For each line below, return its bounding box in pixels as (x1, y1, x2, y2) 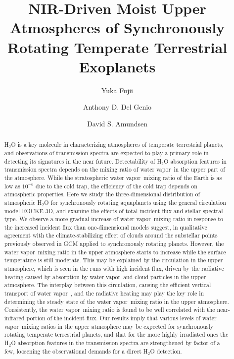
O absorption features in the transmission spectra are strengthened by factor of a (11, 339, 220, 347)
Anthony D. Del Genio (83, 102, 152, 112)
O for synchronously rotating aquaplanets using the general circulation (44, 198, 226, 206)
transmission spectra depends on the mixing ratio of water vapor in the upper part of (4, 165, 225, 174)
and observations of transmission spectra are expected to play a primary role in (4, 148, 209, 157)
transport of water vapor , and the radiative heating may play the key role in (4, 289, 204, 298)
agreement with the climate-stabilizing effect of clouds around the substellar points (4, 231, 218, 239)
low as (4, 181, 20, 190)
